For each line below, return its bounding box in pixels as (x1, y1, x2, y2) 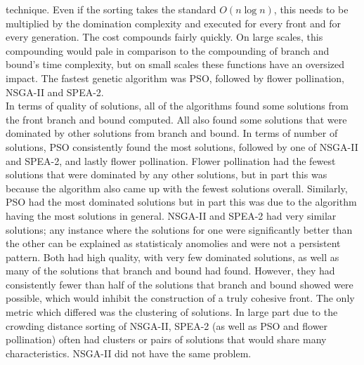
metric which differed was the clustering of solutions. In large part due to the (6, 305, 338, 319)
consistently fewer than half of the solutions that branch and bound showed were (6, 277, 353, 291)
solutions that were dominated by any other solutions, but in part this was (6, 167, 327, 182)
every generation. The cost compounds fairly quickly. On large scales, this (6, 29, 323, 44)
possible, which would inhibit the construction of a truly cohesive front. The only (6, 291, 355, 305)
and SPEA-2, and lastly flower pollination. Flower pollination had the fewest (6, 153, 336, 168)
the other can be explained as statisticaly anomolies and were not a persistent (6, 236, 341, 251)
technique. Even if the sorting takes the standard (6, 2, 216, 16)
